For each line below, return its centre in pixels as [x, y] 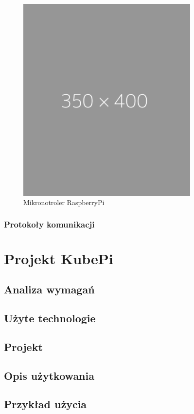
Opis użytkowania [49, 375]
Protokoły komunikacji [49, 224]
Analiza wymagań [49, 289]
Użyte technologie [50, 318]
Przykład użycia [45, 404]
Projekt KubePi [59, 258]
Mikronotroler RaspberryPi [64, 202]
